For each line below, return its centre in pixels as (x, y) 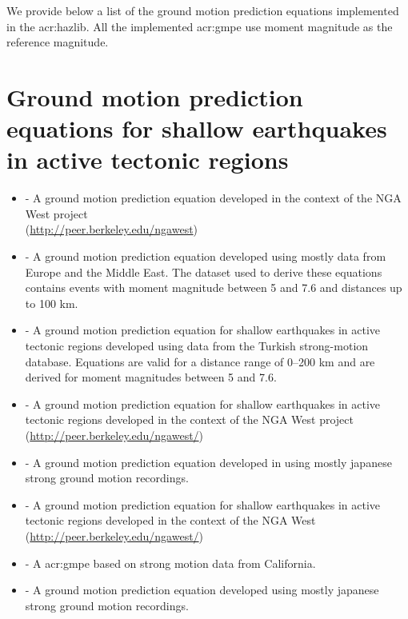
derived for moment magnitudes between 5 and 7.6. (151, 377)
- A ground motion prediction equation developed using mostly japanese (202, 590)
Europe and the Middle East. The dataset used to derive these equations (204, 272)
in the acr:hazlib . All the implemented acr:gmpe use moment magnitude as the (200, 26)
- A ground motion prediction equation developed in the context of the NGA (213, 198)
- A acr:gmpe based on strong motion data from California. (170, 563)
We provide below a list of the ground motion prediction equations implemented (203, 10)
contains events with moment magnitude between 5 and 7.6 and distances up (214, 288)
